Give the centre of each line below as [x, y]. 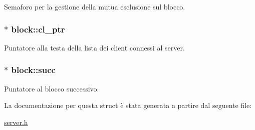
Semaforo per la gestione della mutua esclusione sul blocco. [95, 6]
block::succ [33, 70]
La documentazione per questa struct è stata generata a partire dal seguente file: [128, 105]
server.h [16, 122]
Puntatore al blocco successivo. [52, 88]
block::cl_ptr [38, 29]
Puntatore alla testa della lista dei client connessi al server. [94, 47]
